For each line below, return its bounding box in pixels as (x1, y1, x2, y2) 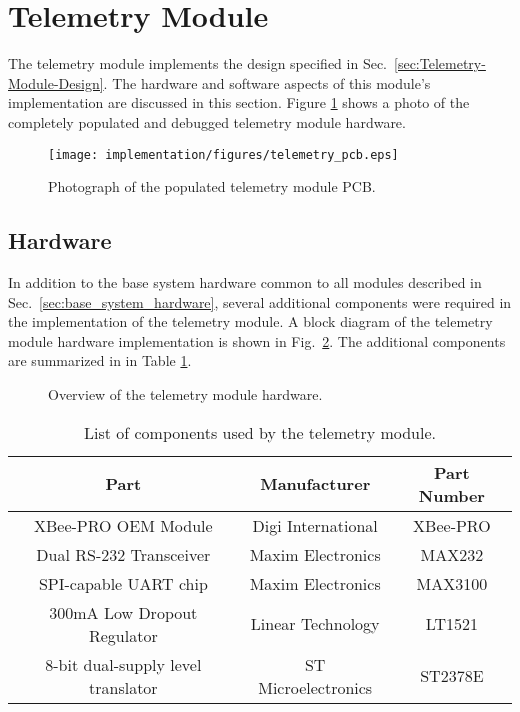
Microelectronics (258, 675, 373, 699)
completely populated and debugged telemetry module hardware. (8, 111, 406, 132)
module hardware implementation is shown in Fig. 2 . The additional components (8, 330, 506, 351)
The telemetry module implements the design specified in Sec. (8, 53, 388, 74)
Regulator (88, 623, 158, 647)
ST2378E (420, 664, 484, 688)
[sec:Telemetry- (394, 53, 486, 74)
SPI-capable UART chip (38, 571, 208, 595)
